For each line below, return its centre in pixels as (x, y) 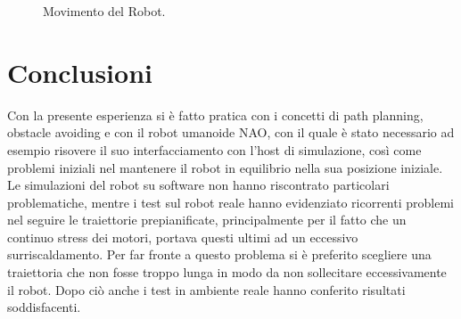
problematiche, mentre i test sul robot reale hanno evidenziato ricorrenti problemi (230, 202)
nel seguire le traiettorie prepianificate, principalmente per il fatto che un (207, 220)
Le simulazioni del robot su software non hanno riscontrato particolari (198, 185)
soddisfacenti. (44, 307)
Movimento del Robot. (104, 11)
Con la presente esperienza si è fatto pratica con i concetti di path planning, (215, 115)
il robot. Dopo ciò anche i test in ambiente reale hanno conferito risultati (206, 289)
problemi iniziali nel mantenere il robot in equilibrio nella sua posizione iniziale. (225, 167)
